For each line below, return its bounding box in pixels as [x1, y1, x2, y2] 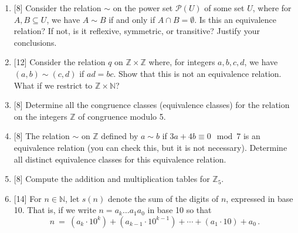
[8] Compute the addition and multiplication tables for [13, 173, 210, 185]
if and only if [109, 13, 155, 25]
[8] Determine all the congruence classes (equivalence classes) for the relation [13, 99, 290, 111]
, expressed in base [226, 192, 293, 204]
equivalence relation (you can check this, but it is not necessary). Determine [13, 141, 287, 153]
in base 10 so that [147, 204, 212, 216]
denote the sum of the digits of [107, 192, 219, 204]
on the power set [113, 2, 173, 13]
